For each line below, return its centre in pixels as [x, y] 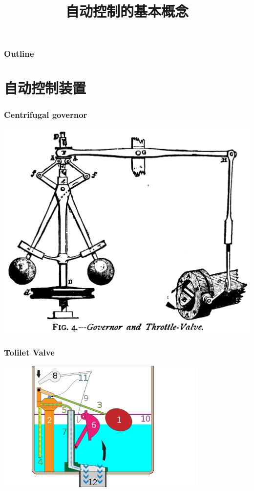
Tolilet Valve [29, 352]
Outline [19, 54]
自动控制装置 [45, 88]
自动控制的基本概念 [127, 11]
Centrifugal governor [46, 114]
